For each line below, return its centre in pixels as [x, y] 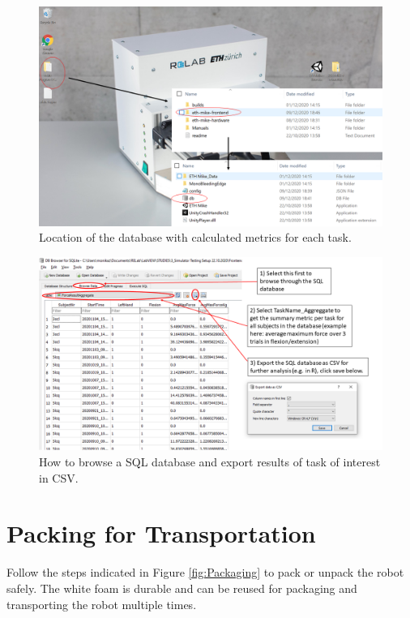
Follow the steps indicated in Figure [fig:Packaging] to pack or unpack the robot [205, 572]
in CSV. [59, 477]
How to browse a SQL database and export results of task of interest [210, 462]
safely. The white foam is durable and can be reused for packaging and [182, 588]
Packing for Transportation [161, 533]
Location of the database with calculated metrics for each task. [195, 237]
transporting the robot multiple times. [102, 604]
